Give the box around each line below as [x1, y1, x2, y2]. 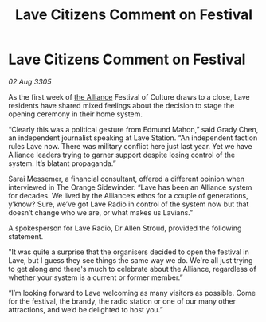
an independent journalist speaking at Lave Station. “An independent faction [8, 133, 258, 143]
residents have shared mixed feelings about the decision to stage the [8, 100, 235, 110]
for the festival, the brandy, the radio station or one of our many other [8, 296, 237, 306]
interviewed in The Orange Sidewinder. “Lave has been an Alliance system [8, 182, 252, 192]
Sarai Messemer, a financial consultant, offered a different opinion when [8, 174, 245, 183]
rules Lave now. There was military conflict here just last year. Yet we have [8, 141, 252, 151]
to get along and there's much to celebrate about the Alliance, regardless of [8, 264, 256, 273]
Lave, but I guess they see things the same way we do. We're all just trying [8, 255, 253, 265]
